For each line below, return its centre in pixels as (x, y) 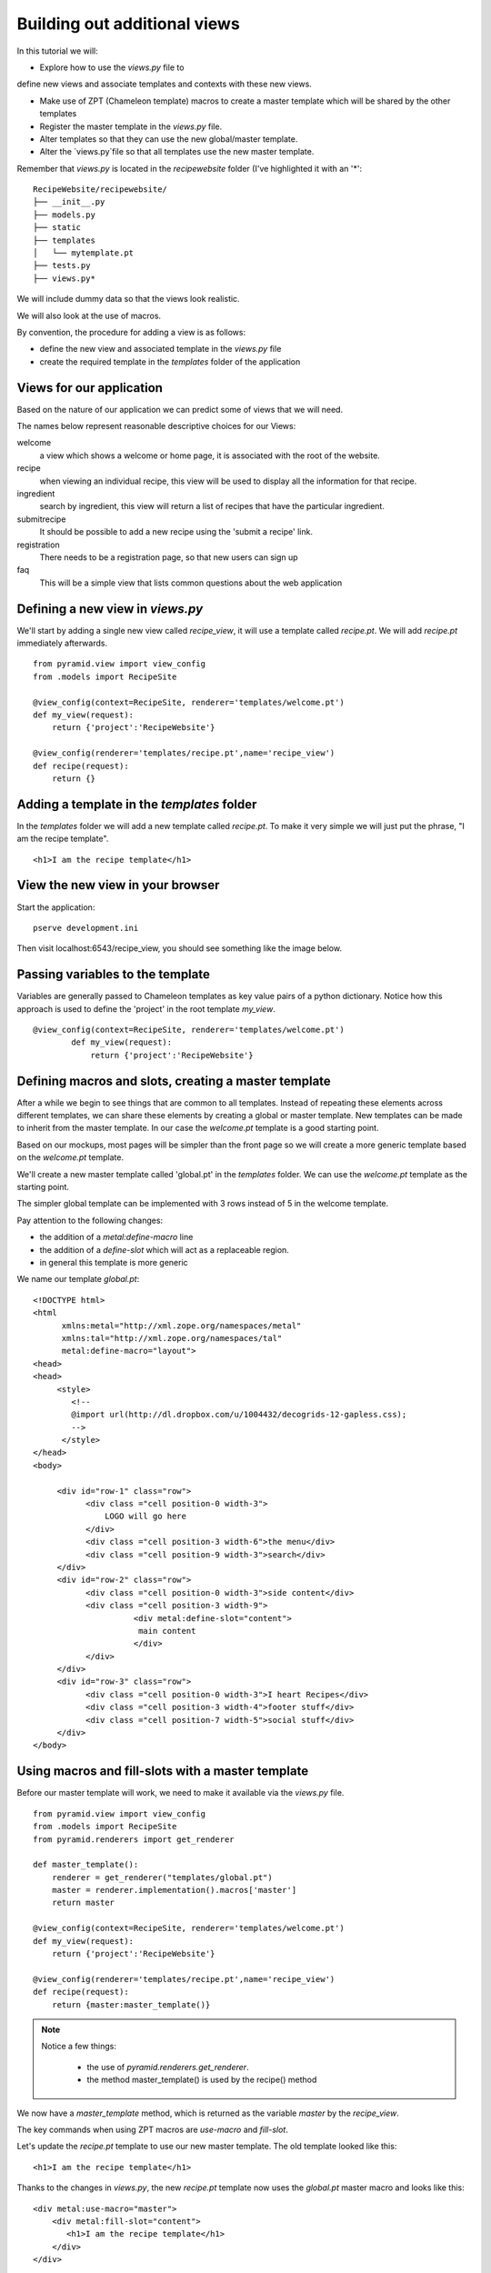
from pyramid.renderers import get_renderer (134, 1839)
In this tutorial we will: (58, 51)
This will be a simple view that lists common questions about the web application (191, 583)
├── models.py (64, 215)
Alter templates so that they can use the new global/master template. (169, 139)
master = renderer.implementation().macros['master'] (174, 1890)
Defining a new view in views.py (110, 609)
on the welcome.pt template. (70, 1157)
